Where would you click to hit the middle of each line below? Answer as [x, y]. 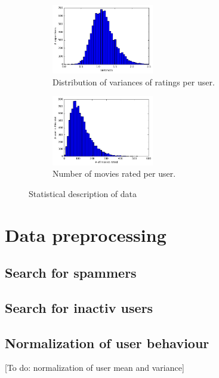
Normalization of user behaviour [107, 342]
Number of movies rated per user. [114, 173]
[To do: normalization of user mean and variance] [95, 368]
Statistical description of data [83, 193]
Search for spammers [71, 273]
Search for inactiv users [79, 307]
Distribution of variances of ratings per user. [134, 82]
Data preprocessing [86, 234]
